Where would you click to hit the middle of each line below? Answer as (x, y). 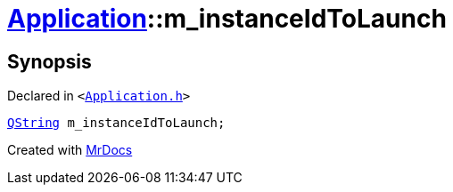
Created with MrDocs (70, 150)
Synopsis (49, 61)
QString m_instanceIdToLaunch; (116, 123)
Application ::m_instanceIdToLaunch (227, 19)
